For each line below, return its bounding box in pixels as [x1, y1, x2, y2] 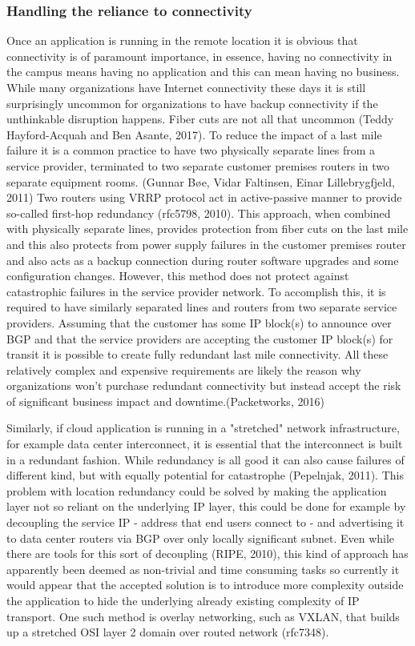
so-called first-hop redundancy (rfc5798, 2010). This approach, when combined [6, 204, 391, 221]
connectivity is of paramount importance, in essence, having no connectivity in [6, 47, 393, 64]
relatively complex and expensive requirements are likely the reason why [6, 361, 361, 378]
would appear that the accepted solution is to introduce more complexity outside [6, 576, 404, 593]
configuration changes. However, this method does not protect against [6, 267, 349, 284]
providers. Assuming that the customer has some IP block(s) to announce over [6, 314, 392, 331]
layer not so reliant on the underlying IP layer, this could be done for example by [6, 498, 406, 515]
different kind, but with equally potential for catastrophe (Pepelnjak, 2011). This [6, 467, 404, 483]
